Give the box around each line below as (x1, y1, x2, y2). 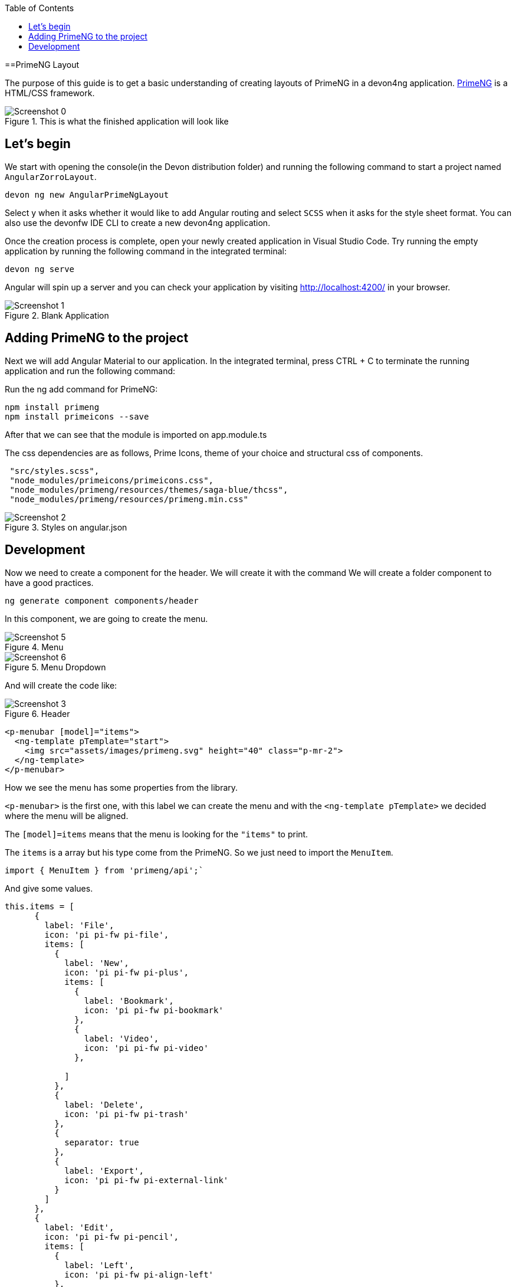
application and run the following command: (5, 365, 176, 376)
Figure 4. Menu (5, 641, 64, 652)
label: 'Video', (84, 1033, 159, 1043)
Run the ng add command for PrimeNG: (5, 384, 158, 394)
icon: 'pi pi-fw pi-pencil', (44, 1232, 179, 1242)
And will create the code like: (5, 680, 117, 690)
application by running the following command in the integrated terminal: (5, 245, 287, 256)
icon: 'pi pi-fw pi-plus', (64, 967, 189, 977)
